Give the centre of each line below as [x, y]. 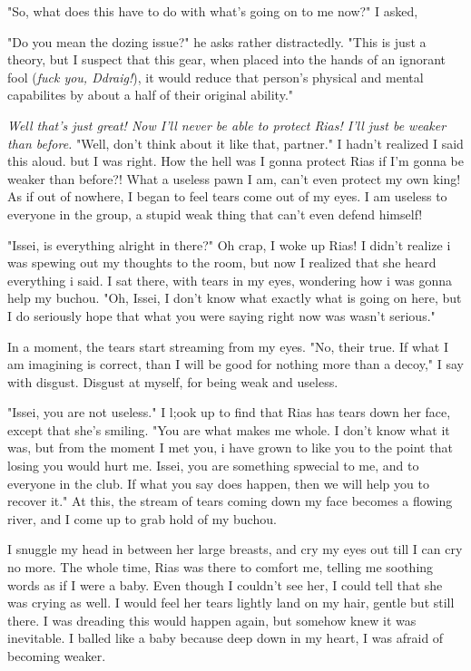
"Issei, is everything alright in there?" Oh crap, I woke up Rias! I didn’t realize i [229, 244]
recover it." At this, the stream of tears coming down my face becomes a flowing [230, 501]
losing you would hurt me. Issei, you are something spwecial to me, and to [213, 466]
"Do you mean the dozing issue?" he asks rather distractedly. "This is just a [217, 41]
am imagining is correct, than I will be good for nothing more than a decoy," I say [235, 364]
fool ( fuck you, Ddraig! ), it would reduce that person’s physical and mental [216, 77]
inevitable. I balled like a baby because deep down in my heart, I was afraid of [226, 638]
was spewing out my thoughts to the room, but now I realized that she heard [222, 263]
